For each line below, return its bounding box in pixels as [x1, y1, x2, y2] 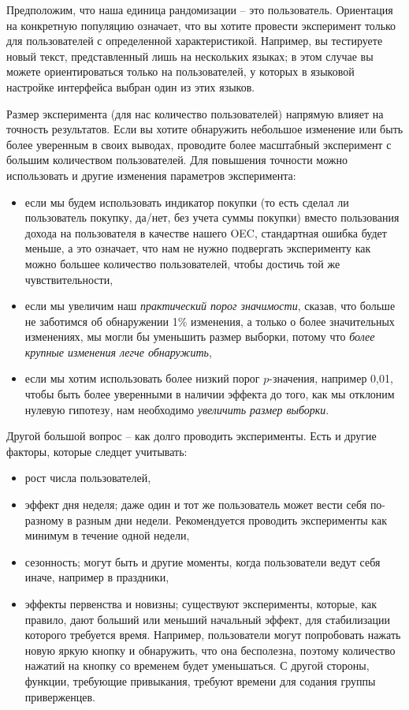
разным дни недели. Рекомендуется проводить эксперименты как [76, 511, 387, 528]
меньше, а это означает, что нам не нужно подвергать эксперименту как [24, 240, 371, 256]
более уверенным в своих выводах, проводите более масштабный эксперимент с [6, 136, 392, 152]
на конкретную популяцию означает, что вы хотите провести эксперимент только [6, 17, 396, 33]
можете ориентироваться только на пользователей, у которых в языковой [6, 63, 355, 80]
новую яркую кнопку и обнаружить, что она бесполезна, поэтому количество [24, 641, 396, 658]
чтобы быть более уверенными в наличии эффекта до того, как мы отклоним [24, 386, 395, 402]
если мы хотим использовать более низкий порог [24, 370, 260, 387]
